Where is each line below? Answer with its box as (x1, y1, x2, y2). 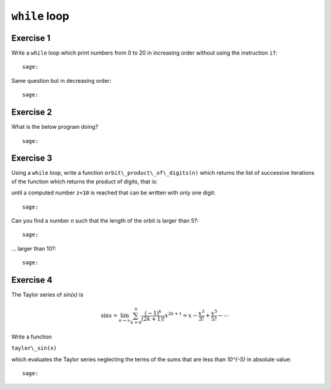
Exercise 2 (11, 107, 52, 118)
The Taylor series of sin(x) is (11, 291, 84, 299)
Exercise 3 (11, 153, 52, 164)
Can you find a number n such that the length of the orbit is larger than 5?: (11, 217, 199, 224)
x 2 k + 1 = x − (164, 311, 197, 319)
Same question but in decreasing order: (11, 77, 112, 84)
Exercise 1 (11, 32, 51, 43)
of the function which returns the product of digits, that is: (11, 178, 158, 185)
